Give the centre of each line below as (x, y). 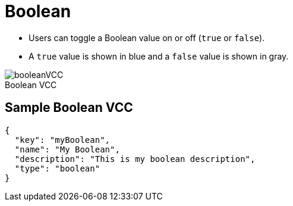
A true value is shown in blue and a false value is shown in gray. (159, 56)
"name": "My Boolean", (67, 149)
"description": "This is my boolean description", (135, 159)
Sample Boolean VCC (69, 108)
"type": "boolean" (57, 168)
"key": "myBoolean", (62, 140)
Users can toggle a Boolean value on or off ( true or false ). (147, 38)
